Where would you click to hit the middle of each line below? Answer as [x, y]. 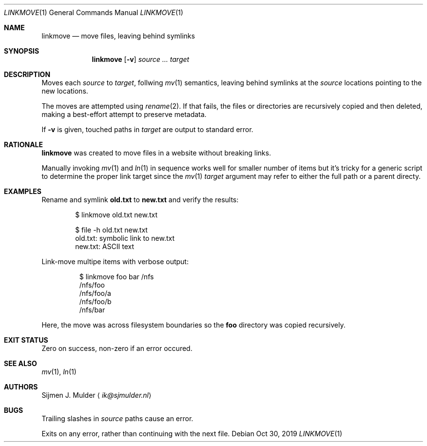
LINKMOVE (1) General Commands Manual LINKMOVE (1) [94, 12]
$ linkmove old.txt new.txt [116, 215]
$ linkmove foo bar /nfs [116, 277]
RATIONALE [24, 145]
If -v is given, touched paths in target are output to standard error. [147, 129]
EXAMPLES [23, 191]
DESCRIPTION [27, 74]
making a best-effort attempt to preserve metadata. [124, 114]
